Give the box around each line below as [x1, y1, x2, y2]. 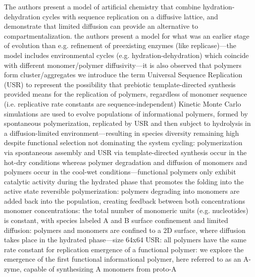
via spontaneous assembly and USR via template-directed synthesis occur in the [4, 147, 247, 157]
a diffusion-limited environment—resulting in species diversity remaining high [4, 127, 239, 138]
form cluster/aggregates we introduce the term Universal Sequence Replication [4, 69, 243, 80]
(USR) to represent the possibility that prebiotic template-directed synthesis [4, 79, 236, 89]
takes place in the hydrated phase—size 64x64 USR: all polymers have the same [4, 234, 247, 245]
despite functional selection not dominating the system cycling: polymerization [4, 137, 243, 148]
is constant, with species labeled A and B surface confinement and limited [4, 215, 228, 225]
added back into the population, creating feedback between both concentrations [4, 195, 246, 206]
